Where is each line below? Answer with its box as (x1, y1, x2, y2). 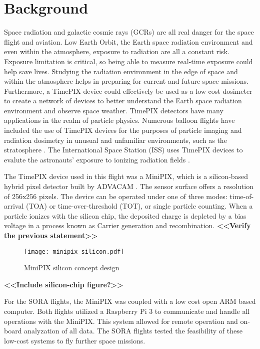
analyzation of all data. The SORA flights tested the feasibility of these (24, 325, 242, 336)
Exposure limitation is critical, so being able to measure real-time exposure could (4, 56, 253, 66)
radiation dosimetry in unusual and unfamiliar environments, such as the (4, 134, 227, 145)
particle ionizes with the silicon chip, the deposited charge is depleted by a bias (4, 210, 246, 221)
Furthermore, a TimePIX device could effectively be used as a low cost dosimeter (4, 85, 252, 96)
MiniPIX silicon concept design (24, 262, 119, 273)
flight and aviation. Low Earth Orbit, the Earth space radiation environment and (4, 36, 253, 47)
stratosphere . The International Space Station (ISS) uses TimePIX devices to (4, 144, 243, 155)
